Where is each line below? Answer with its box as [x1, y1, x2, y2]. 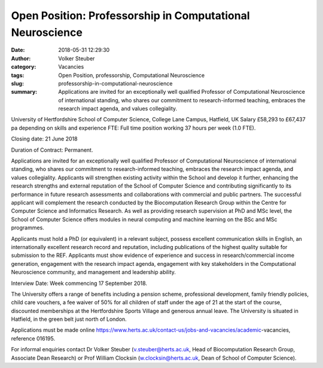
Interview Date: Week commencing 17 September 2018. [11, 280, 148, 287]
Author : [11, 54, 31, 62]
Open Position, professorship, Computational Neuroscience [58, 72, 205, 79]
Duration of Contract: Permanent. [11, 146, 93, 154]
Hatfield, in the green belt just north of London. [11, 315, 127, 323]
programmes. [11, 224, 44, 231]
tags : [11, 72, 25, 79]
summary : [11, 88, 38, 96]
